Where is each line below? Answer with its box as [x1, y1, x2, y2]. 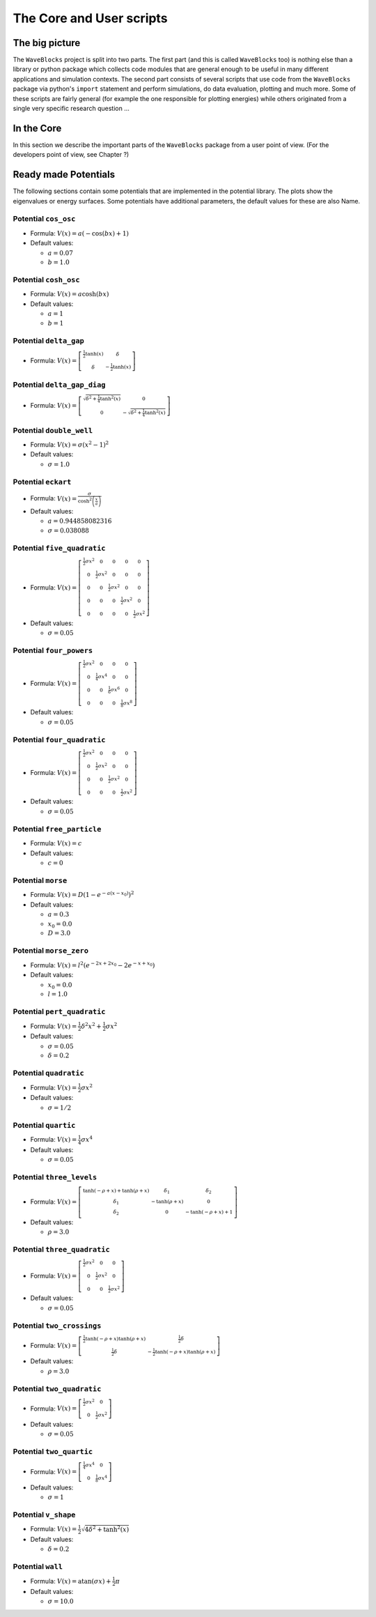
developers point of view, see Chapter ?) [13, 151, 130, 159]
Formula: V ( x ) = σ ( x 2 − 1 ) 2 [30, 440, 109, 449]
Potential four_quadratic [13, 735, 106, 744]
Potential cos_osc [13, 214, 76, 224]
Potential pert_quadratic [13, 1007, 106, 1017]
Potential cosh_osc [13, 275, 80, 285]
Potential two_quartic [13, 1447, 93, 1457]
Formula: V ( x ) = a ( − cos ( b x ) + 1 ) [30, 229, 129, 237]
